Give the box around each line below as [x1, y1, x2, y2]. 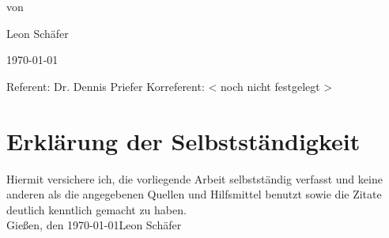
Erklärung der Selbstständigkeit [6, 124, 361, 157]
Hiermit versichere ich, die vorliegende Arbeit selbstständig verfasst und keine [6, 170, 383, 187]
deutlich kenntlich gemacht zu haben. [6, 201, 187, 217]
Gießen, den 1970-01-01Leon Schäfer [6, 217, 182, 233]
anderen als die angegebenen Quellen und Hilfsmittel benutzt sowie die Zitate [6, 186, 382, 202]
